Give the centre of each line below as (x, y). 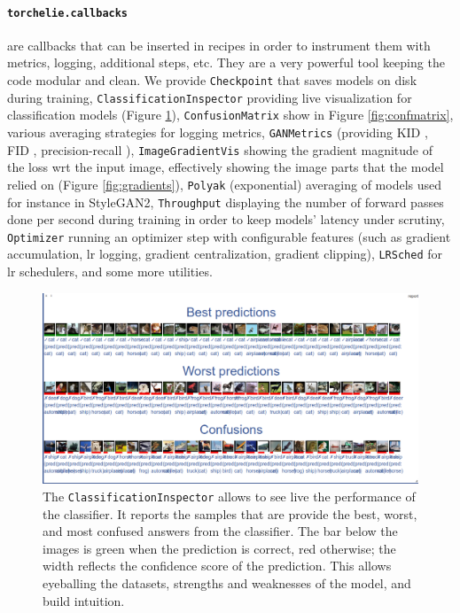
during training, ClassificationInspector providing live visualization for (210, 97)
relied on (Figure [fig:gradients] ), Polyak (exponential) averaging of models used (225, 184)
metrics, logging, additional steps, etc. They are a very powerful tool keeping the (226, 62)
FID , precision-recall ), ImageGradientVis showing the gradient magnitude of (220, 149)
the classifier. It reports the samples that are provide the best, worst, (230, 513)
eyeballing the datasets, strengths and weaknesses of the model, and (227, 583)
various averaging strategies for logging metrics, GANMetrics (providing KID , (218, 132)
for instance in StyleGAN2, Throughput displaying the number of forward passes (226, 202)
